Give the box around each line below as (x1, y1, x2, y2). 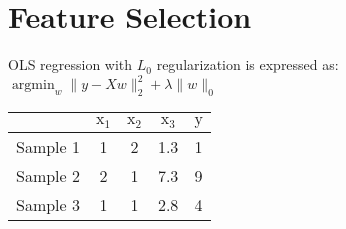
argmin (11, 78, 55, 93)
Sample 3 (16, 193, 81, 217)
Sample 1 (16, 135, 81, 159)
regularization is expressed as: (156, 54, 339, 75)
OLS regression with (8, 54, 133, 75)
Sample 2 (16, 164, 81, 188)
